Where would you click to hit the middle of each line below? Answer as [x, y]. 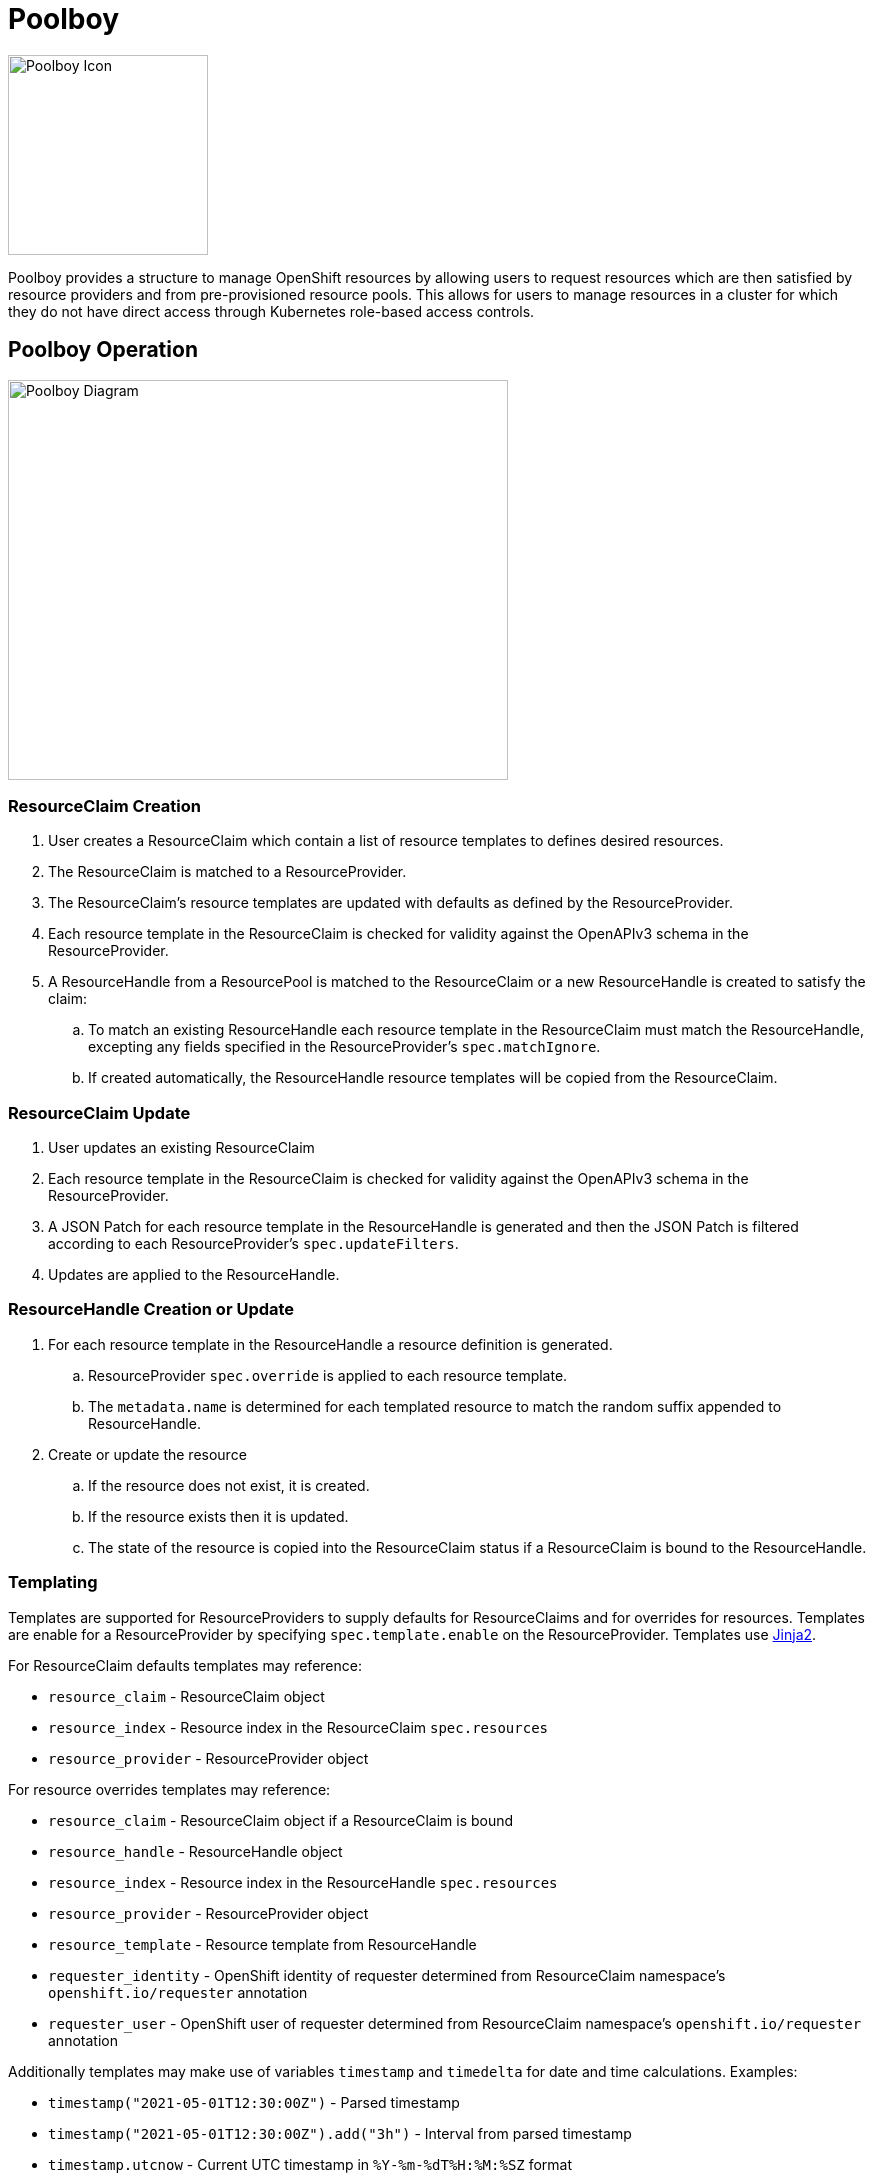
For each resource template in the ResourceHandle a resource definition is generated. [330, 1344]
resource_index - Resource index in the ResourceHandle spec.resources [303, 1882]
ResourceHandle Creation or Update [151, 1309]
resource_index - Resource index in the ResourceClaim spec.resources [298, 1727]
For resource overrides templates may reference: [169, 1789]
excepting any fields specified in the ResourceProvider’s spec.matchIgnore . [344, 1047]
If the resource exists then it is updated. [218, 1516]
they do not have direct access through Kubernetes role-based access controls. [271, 311]
